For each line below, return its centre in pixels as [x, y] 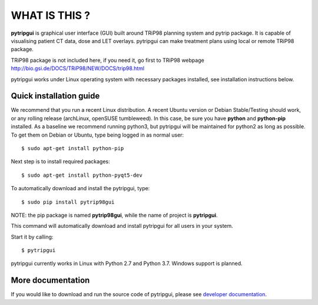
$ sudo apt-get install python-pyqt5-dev [82, 175]
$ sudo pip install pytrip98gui [68, 202]
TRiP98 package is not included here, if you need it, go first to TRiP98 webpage [107, 60]
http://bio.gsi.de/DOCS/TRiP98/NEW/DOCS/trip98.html [77, 68]
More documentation [50, 281]
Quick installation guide [55, 96]
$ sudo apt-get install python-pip [73, 148]
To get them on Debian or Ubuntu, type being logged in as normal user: [97, 135]
